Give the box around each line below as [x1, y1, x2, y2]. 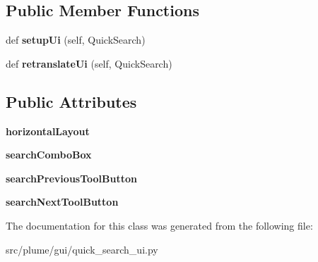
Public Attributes [6, 90, 137, 112]
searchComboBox [6, 147, 92, 162]
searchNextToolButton [6, 194, 119, 209]
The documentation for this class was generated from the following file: [6, 218, 313, 232]
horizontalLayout [6, 123, 90, 138]
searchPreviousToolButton [6, 170, 137, 185]
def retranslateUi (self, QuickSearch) [6, 56, 172, 70]
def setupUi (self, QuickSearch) [6, 32, 146, 47]
